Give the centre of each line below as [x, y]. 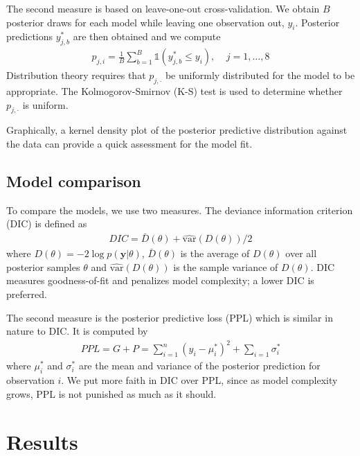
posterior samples [43, 266]
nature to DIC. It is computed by [77, 331]
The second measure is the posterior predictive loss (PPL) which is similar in [170, 317]
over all [301, 253]
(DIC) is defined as [47, 223]
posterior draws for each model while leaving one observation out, [145, 22]
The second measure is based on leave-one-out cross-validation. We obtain [163, 8]
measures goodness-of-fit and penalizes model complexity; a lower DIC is [160, 280]
